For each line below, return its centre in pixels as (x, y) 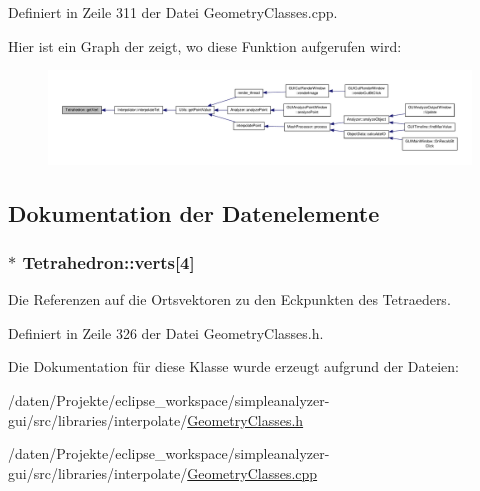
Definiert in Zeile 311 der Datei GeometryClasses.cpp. (173, 12)
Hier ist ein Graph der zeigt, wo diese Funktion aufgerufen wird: (205, 45)
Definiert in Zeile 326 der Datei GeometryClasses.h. (166, 332)
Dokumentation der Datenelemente (194, 212)
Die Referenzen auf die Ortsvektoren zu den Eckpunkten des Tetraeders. (229, 299)
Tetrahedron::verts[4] (108, 261)
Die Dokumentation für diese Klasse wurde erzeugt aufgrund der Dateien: (233, 366)
